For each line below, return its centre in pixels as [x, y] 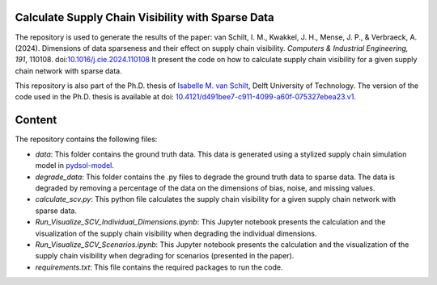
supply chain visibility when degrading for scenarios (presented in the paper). [165, 256]
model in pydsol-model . [75, 166]
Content [36, 120]
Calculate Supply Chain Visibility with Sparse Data [144, 17]
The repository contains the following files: [86, 139]
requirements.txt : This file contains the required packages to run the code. [159, 267]
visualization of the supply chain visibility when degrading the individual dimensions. [176, 233]
